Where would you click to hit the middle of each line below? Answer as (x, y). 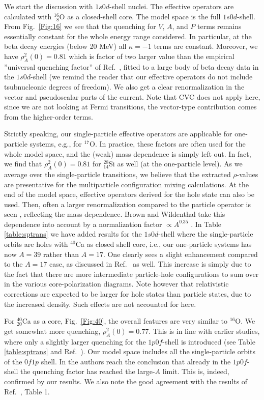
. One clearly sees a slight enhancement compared (180, 254)
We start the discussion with (49, 6)
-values (247, 174)
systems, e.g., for (56, 143)
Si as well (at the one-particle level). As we (176, 164)
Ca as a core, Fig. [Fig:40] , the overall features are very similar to (125, 321)
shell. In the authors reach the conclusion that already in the (136, 361)
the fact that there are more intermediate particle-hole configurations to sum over (131, 274)
